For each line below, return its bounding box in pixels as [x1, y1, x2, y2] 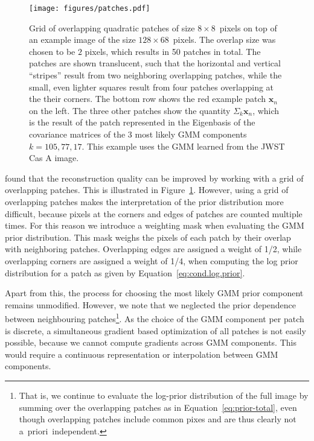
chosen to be [29, 45, 75, 57]
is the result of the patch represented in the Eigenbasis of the [29, 116, 255, 128]
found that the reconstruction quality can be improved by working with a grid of [5, 171, 304, 184]
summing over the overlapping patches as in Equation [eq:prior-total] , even [19, 401, 297, 413]
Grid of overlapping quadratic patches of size [29, 21, 195, 34]
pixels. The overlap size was [173, 33, 276, 46]
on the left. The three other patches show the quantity [29, 104, 231, 116]
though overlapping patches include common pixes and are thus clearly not [19, 413, 296, 425]
